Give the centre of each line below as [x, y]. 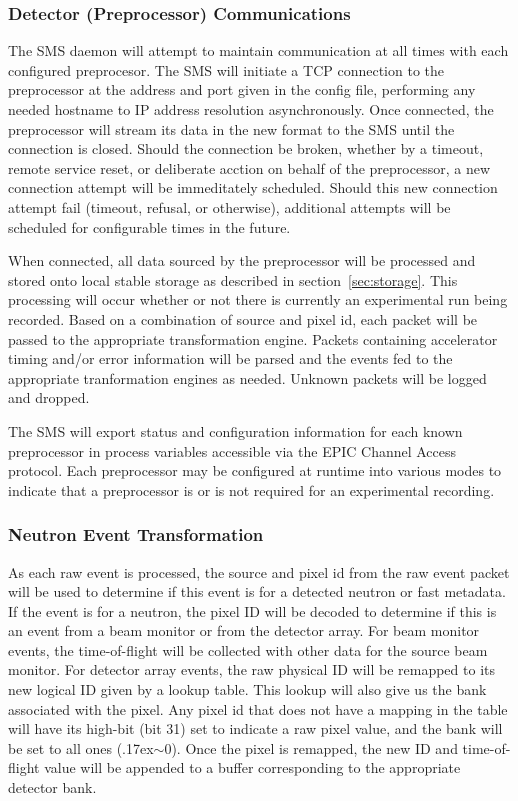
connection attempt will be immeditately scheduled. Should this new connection [253, 187]
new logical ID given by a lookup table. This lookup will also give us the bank [247, 689]
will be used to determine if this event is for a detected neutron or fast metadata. [257, 591]
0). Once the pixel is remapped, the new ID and [311, 747]
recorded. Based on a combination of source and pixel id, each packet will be [243, 318]
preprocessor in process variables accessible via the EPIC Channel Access [232, 450]
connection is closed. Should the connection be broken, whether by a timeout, [246, 148]
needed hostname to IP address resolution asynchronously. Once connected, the [251, 109]
